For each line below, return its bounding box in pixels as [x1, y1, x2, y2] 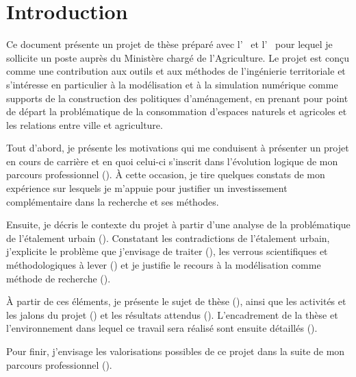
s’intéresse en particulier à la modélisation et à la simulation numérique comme [6, 77, 338, 91]
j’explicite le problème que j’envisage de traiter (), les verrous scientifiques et [6, 244, 328, 258]
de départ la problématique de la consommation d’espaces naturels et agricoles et [6, 104, 347, 119]
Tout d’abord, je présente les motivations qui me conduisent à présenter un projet [6, 141, 349, 155]
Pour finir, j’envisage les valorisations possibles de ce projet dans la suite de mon [6, 344, 345, 358]
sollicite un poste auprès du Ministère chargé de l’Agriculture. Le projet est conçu [6, 50, 349, 64]
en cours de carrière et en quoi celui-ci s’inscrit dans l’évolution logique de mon [6, 154, 338, 168]
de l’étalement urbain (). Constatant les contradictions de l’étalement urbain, [6, 230, 330, 245]
